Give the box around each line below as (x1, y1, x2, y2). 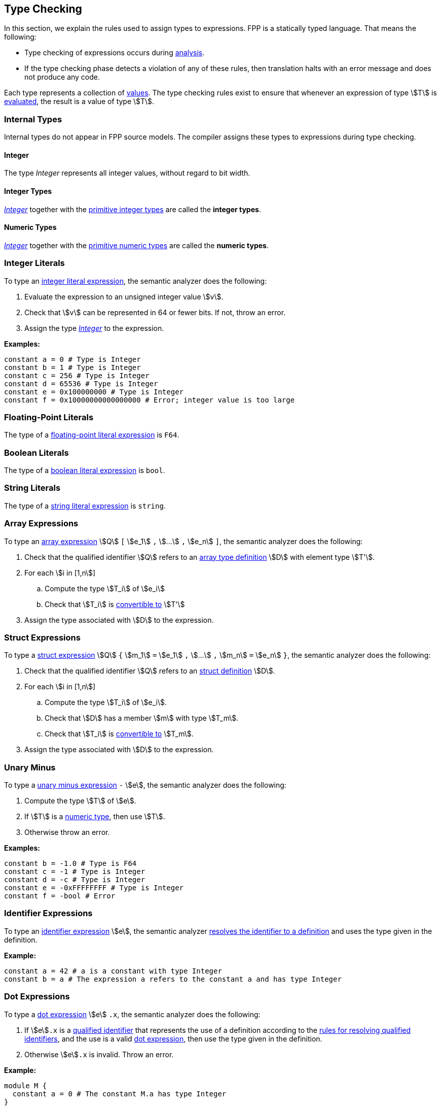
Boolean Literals (4, 447, 69, 458)
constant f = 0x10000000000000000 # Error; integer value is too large (4, 395, 295, 404)
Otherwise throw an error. (24, 828, 110, 837)
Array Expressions (4, 518, 79, 529)
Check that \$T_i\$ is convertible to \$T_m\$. (45, 729, 194, 739)
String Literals (4, 483, 61, 493)
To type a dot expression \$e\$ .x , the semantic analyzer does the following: (4, 1010, 261, 1019)
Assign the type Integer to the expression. (24, 323, 164, 332)
